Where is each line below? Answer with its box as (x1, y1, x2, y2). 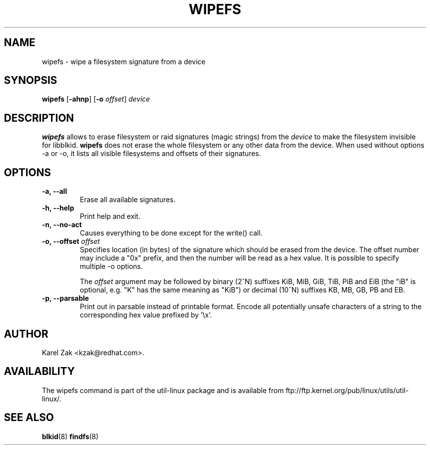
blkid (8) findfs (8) (42, 432, 99, 441)
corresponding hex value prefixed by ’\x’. (80, 311, 212, 319)
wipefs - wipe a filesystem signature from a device (42, 57, 206, 66)
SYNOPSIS (4, 74, 57, 87)
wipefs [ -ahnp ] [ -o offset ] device (42, 95, 150, 104)
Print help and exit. (80, 212, 140, 221)
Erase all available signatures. (80, 195, 176, 204)
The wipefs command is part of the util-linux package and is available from (42, 386, 284, 395)
